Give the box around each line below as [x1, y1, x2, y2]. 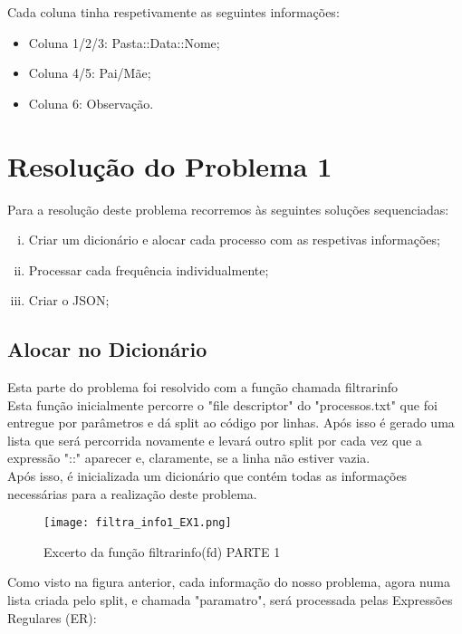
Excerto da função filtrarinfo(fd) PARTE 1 [43, 542, 281, 561]
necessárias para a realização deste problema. [7, 484, 257, 503]
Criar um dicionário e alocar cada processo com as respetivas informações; [28, 230, 440, 249]
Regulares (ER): [7, 608, 97, 627]
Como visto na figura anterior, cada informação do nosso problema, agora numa [7, 572, 450, 591]
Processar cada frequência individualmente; [28, 260, 269, 279]
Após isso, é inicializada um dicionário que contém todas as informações [7, 466, 408, 485]
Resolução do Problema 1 [7, 147, 332, 184]
